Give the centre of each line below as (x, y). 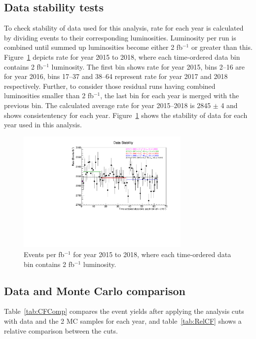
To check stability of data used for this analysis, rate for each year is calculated (124, 28)
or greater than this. (222, 47)
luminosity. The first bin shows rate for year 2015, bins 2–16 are (148, 66)
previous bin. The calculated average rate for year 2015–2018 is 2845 (108, 105)
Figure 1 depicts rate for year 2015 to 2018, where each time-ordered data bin (122, 56)
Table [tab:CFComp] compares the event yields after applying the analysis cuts (124, 311)
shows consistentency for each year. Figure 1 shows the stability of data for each (126, 115)
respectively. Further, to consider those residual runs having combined (110, 86)
